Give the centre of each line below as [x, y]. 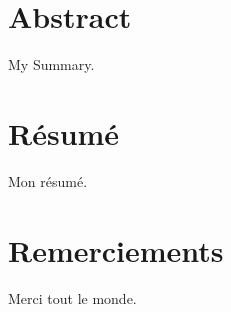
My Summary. [51, 64]
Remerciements [116, 249]
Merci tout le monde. [72, 297]
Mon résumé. [48, 180]
